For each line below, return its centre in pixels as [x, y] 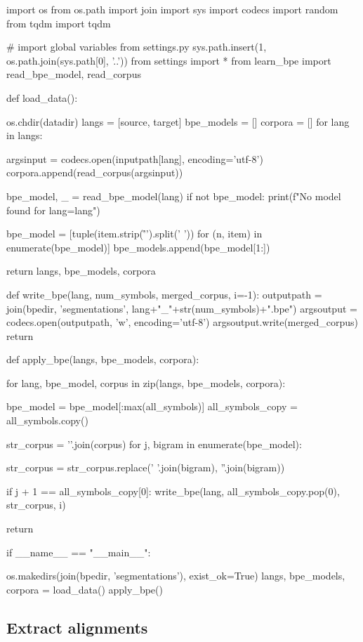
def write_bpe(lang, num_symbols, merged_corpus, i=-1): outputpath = [164, 294]
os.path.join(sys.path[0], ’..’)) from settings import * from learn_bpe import [169, 60]
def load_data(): [42, 97]
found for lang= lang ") [53, 210]
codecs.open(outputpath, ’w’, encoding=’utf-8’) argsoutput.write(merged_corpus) [182, 322]
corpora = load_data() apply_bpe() [85, 589]
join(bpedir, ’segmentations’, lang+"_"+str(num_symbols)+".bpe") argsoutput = [182, 308]
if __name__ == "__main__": [79, 552]
